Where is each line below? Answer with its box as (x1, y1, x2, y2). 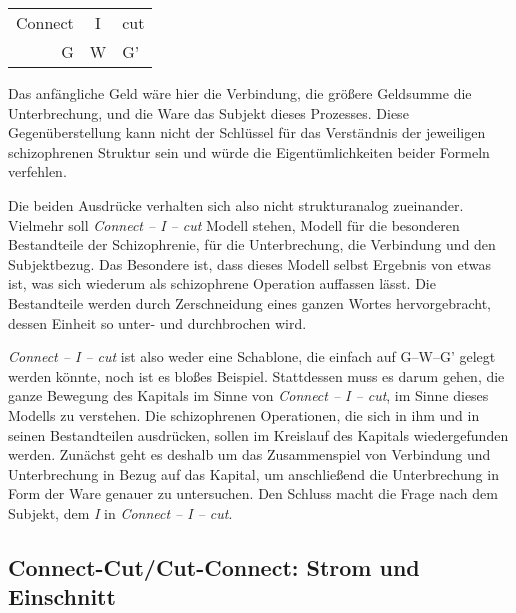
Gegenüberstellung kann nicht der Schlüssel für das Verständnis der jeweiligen (8, 122, 486, 143)
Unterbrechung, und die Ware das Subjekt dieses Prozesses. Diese (8, 102, 409, 123)
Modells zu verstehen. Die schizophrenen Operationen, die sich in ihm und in (8, 404, 480, 425)
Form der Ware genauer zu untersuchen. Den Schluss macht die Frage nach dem (8, 483, 498, 504)
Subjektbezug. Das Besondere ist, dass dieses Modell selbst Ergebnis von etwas (8, 253, 491, 274)
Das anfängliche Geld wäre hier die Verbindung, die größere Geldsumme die (8, 83, 472, 103)
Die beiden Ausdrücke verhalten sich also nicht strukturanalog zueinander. (8, 194, 464, 215)
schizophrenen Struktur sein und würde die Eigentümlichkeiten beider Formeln (8, 141, 490, 162)
